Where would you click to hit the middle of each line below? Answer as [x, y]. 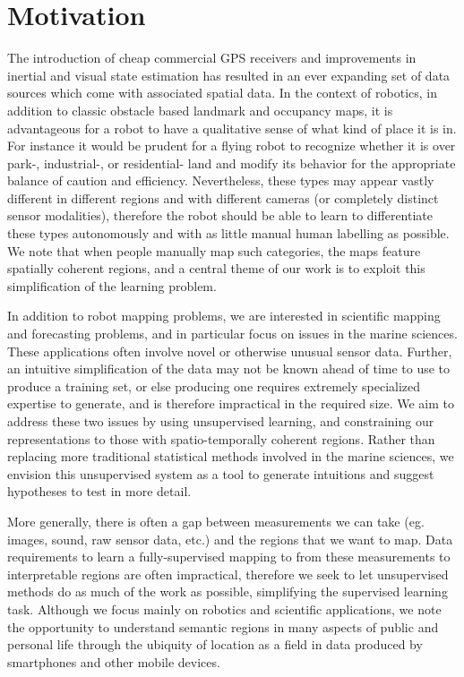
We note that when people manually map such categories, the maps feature [214, 250]
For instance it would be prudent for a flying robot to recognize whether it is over [232, 146]
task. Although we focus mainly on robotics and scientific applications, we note [224, 608]
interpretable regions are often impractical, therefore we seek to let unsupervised [228, 574]
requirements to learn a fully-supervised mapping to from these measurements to [229, 557]
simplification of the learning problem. [112, 285]
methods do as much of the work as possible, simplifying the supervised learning [228, 591]
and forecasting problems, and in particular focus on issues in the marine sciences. [232, 334]
